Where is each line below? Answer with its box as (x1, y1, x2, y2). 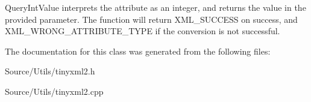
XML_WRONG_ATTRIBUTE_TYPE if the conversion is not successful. (5, 25, 280, 37)
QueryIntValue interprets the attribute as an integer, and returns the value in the (5, 1, 306, 13)
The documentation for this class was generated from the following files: (5, 44, 271, 57)
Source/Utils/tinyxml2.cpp (5, 85, 104, 97)
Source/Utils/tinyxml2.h (5, 65, 95, 77)
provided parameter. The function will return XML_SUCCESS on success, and (5, 13, 298, 25)
